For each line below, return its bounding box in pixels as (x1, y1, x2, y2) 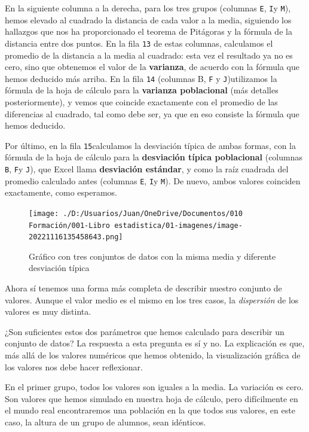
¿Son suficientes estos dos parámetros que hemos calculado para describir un (5, 325, 284, 337)
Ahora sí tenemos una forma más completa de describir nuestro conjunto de (5, 282, 282, 294)
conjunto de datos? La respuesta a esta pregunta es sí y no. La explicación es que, (5, 337, 305, 349)
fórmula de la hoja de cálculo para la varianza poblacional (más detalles (5, 84, 279, 96)
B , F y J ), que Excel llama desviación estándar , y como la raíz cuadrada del (5, 162, 289, 175)
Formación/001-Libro (29, 221, 111, 230)
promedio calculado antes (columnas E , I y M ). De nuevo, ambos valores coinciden (5, 174, 301, 187)
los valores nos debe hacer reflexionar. (5, 360, 143, 373)
